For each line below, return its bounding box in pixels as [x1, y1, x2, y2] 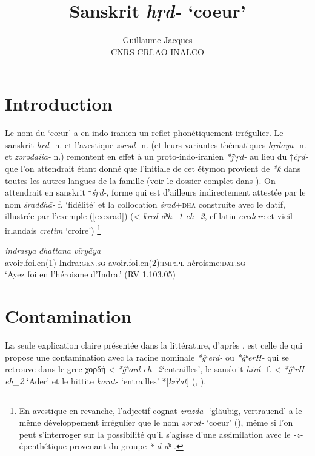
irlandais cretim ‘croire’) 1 [5, 222, 101, 236]
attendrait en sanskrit [5, 186, 85, 199]
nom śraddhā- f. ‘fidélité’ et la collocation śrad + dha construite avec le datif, [5, 197, 285, 210]
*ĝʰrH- [283, 362, 308, 375]
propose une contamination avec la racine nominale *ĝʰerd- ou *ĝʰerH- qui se [5, 350, 289, 363]
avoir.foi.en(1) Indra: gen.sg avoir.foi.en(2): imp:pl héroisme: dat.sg [5, 256, 245, 268]
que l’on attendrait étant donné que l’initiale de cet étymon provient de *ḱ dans [5, 162, 301, 175]
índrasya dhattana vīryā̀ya [5, 244, 101, 257]
